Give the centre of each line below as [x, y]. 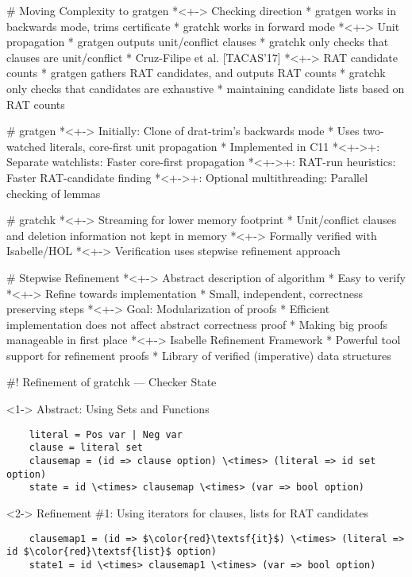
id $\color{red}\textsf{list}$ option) [112, 552]
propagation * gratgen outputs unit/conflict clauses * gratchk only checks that [198, 42]
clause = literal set [86, 448]
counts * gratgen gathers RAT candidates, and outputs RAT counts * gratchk [196, 73]
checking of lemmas [54, 193]
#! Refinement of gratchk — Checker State [112, 382]
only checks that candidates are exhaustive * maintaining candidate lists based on [206, 88]
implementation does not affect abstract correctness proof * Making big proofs [197, 324]
